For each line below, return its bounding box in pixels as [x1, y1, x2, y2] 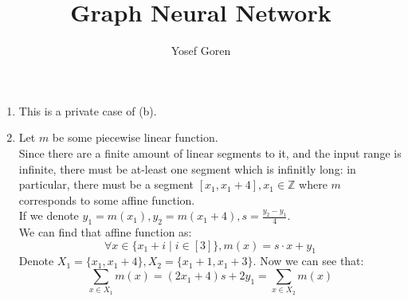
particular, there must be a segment [18, 176, 194, 193]
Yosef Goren [171, 42, 231, 59]
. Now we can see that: [253, 252, 364, 269]
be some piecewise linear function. [52, 129, 218, 146]
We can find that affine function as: [18, 224, 192, 240]
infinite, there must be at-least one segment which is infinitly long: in [18, 160, 356, 177]
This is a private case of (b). [18, 102, 157, 119]
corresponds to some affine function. [18, 191, 195, 208]
